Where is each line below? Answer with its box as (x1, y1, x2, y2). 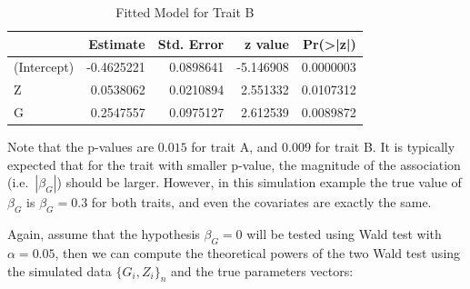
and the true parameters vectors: (170, 261, 354, 280)
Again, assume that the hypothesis (7, 224, 200, 244)
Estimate (88, 34, 145, 53)
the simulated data (7, 261, 112, 280)
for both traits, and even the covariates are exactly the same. (91, 193, 432, 212)
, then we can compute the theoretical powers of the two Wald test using (55, 244, 461, 262)
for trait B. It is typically (315, 137, 455, 156)
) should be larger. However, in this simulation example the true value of (56, 173, 462, 192)
